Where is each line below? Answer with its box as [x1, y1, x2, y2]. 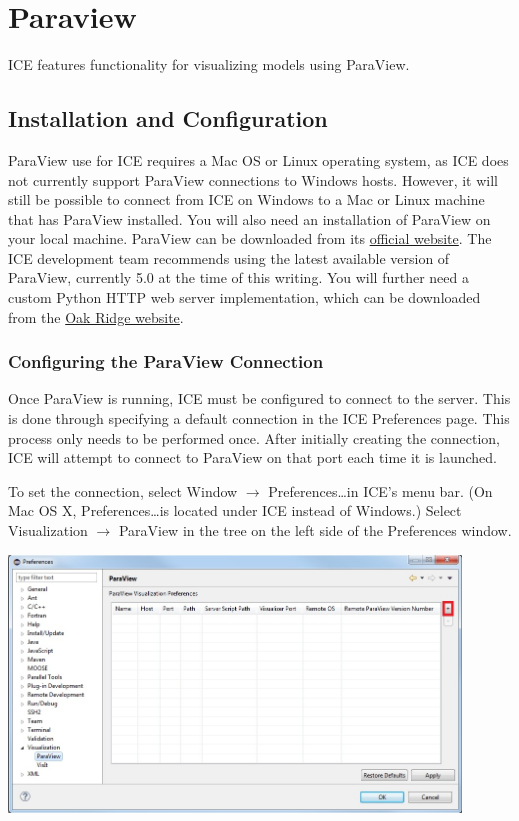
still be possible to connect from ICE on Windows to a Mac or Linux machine [8, 189, 485, 210]
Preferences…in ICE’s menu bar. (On [268, 480, 493, 501]
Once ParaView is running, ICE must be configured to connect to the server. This [8, 388, 511, 409]
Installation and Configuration [8, 103, 328, 134]
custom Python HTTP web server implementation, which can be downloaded [8, 287, 481, 308]
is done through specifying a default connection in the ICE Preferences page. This [8, 408, 510, 429]
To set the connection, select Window [8, 480, 238, 501]
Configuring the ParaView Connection [8, 349, 324, 374]
